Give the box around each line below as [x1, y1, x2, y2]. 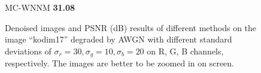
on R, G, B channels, [147, 44, 224, 57]
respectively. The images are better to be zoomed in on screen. [5, 57, 234, 69]
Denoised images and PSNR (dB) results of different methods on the [5, 21, 257, 34]
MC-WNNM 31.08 [5, 1, 75, 13]
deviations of [5, 44, 51, 57]
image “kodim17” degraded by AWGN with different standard [5, 33, 232, 45]
